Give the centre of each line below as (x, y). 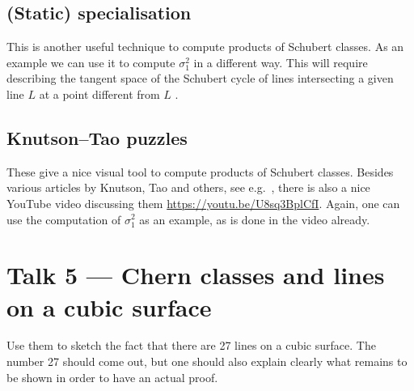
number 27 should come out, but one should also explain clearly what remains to (207, 361)
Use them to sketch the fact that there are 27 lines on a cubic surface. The (191, 345)
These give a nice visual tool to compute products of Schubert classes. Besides (200, 171)
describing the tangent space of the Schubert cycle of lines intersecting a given (200, 78)
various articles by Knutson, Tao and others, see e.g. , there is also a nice (188, 187)
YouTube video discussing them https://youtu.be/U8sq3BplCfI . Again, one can (203, 203)
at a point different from (99, 93)
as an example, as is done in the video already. (255, 219)
